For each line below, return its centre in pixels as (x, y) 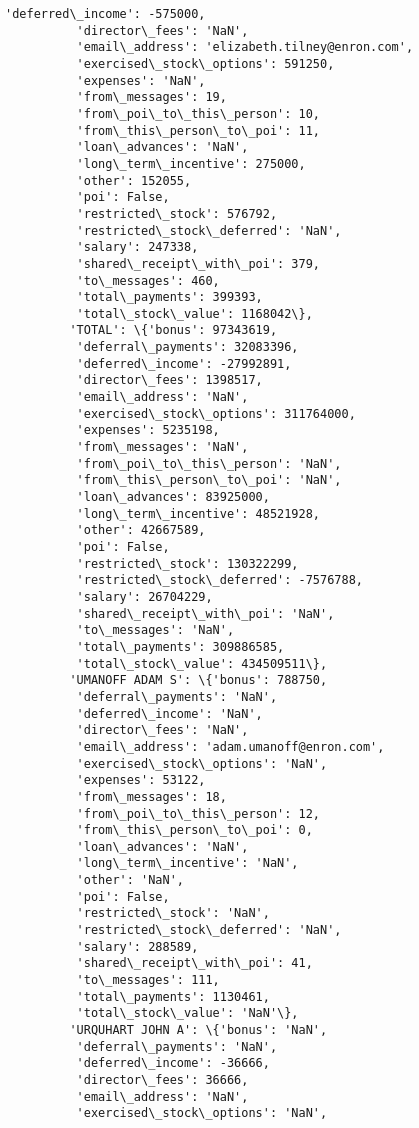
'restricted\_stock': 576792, (177, 213)
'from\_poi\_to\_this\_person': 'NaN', (209, 463)
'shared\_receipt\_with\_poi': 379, (198, 263)
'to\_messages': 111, (148, 980)
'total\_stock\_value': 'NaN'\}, (187, 1013)
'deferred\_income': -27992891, (184, 363)
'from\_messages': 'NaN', (162, 447)
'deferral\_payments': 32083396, (187, 347)
